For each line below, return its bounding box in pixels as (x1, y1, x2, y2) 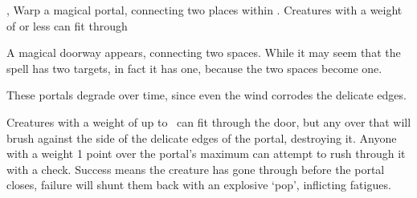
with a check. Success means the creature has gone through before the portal (6, 160, 385, 177)
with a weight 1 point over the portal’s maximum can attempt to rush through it (6, 145, 406, 162)
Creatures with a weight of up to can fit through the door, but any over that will (6, 113, 411, 130)
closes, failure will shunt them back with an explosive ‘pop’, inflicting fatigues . (6, 176, 391, 193)
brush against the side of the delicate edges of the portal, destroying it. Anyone (6, 129, 397, 146)
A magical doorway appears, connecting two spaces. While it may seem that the (6, 44, 401, 61)
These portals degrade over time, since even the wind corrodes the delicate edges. (6, 87, 407, 103)
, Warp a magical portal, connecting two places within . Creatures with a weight (6, 2, 403, 18)
